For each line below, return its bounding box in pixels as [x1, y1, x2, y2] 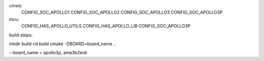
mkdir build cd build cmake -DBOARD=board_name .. [9, 41, 116, 46]
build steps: [9, 32, 33, 38]
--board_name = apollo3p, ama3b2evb [9, 50, 88, 56]
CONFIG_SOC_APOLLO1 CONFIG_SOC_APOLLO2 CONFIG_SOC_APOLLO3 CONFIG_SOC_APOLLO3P [21, 10, 223, 15]
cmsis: [9, 3, 22, 8]
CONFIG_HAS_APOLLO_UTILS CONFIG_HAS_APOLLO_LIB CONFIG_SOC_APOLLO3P [21, 23, 191, 29]
